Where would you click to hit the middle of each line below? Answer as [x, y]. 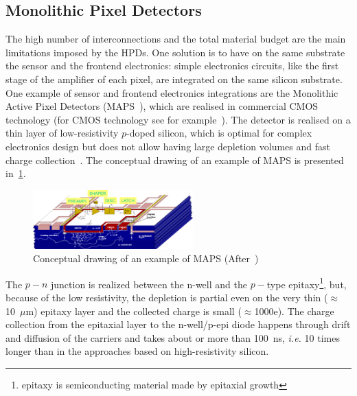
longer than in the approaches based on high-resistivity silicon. [137, 351]
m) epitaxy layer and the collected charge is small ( [134, 311]
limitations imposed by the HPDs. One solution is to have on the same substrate [175, 52]
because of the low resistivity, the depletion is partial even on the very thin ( [167, 298]
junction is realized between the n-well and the [149, 284]
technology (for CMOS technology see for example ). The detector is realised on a [178, 119]
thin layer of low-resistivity [62, 133]
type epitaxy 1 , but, [307, 283]
